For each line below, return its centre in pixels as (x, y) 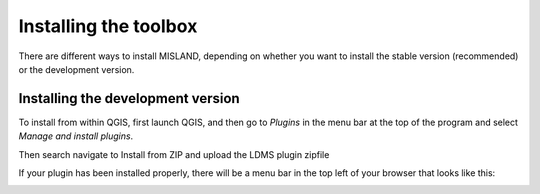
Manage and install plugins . (76, 136)
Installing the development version (129, 98)
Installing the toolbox (108, 26)
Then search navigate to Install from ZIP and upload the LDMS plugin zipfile (174, 154)
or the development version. (76, 69)
